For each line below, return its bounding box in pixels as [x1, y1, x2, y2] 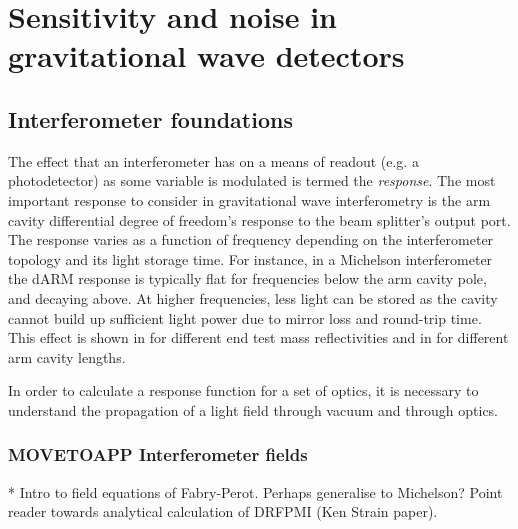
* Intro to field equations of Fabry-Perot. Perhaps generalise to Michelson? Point [8, 481, 503, 502]
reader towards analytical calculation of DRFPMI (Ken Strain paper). [8, 501, 438, 522]
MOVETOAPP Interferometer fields [8, 442, 308, 467]
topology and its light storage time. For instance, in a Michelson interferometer [8, 248, 493, 269]
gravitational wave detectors [8, 35, 405, 76]
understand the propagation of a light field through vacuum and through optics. [8, 399, 499, 420]
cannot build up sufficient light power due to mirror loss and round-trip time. [8, 307, 482, 328]
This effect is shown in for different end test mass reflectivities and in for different [8, 327, 509, 348]
